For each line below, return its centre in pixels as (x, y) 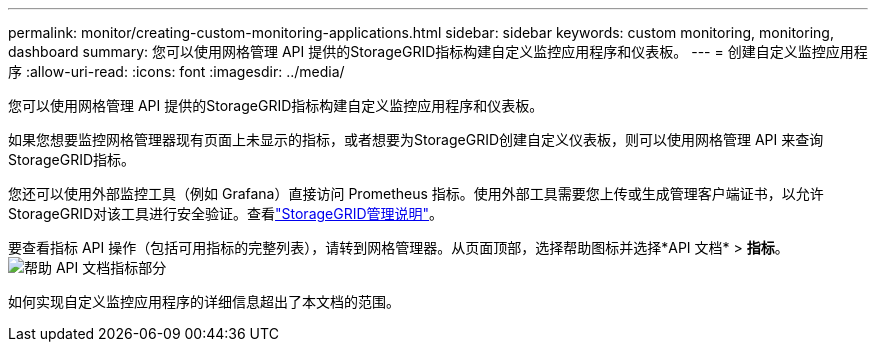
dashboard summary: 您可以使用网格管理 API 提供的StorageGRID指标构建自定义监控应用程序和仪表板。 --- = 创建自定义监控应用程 (438, 51)
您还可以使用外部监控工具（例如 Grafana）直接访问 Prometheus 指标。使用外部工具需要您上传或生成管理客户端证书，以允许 (416, 193)
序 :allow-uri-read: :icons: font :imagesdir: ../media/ (176, 71)
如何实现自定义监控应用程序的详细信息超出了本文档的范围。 (204, 301)
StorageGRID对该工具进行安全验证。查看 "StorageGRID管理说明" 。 (226, 213)
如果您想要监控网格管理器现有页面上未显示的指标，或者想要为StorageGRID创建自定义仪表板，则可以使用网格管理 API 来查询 (416, 139)
